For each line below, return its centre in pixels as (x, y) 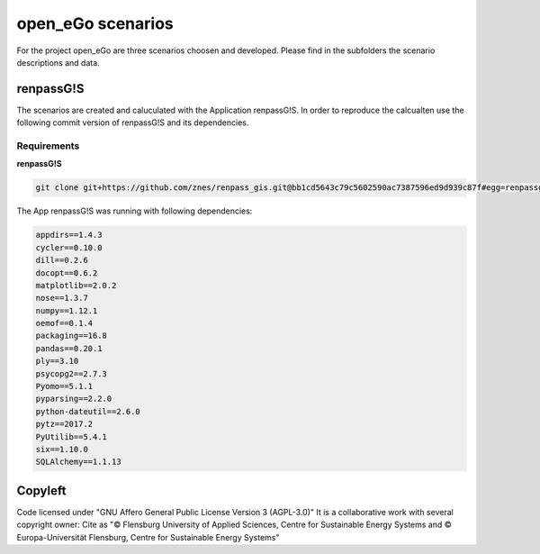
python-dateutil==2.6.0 (88, 411)
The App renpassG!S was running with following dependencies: (135, 211)
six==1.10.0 (62, 449)
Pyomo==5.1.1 (64, 386)
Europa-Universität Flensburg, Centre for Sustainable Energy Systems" (148, 537)
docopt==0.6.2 (67, 273)
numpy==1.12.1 (67, 310)
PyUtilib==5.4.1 (72, 436)
